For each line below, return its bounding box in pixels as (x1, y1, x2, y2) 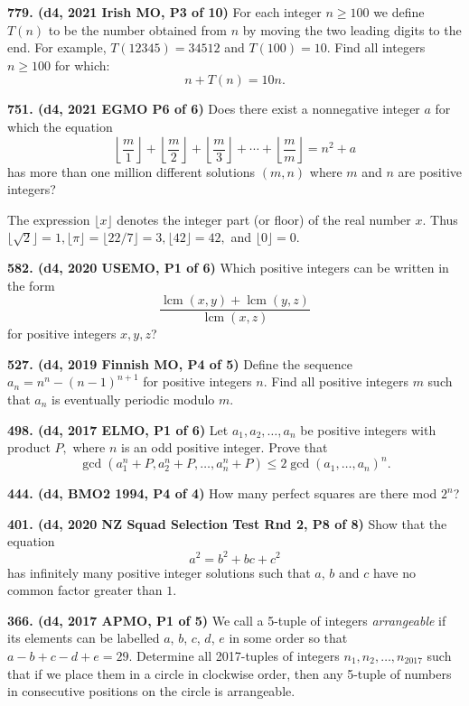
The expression (7, 209, 90, 228)
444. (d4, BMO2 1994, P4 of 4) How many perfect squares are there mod (7, 484, 437, 503)
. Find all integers (326, 38, 426, 57)
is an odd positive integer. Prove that (121, 438, 328, 457)
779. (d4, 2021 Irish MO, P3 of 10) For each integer (7, 3, 322, 21)
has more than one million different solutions (7, 162, 256, 181)
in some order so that (229, 628, 348, 647)
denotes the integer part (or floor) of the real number (117, 209, 411, 228)
